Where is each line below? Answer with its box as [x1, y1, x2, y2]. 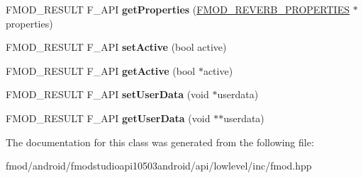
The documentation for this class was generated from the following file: [6, 134, 314, 149]
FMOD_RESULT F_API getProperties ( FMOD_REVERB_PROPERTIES [6, 2, 350, 16]
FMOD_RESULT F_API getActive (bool [6, 63, 196, 78]
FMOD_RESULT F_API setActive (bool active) [6, 40, 227, 54]
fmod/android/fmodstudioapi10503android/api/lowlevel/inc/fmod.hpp [6, 158, 312, 173]
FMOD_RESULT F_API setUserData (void [6, 87, 209, 102]
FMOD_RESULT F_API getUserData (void [6, 110, 211, 125]
